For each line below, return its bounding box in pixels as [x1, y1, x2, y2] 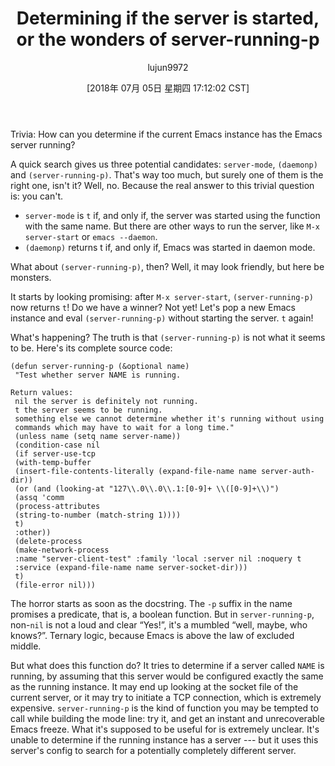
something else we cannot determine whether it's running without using [14, 413, 325, 424]
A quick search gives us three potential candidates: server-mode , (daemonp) [10, 158, 318, 170]
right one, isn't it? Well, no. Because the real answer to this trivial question [10, 179, 315, 191]
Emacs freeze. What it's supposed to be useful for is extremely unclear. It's [10, 723, 320, 735]
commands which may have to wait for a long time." [14, 422, 235, 432]
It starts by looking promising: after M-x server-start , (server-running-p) [10, 290, 314, 302]
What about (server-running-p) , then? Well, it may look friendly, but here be [10, 260, 325, 272]
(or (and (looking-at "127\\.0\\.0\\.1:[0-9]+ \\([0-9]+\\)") [14, 483, 280, 494]
